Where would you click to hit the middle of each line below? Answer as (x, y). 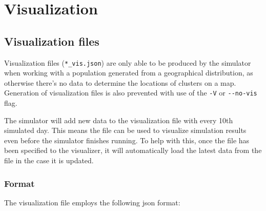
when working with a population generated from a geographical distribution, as (129, 73)
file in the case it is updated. (49, 160)
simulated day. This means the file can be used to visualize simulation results (125, 130)
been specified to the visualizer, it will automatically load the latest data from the (133, 150)
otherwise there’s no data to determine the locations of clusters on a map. (120, 82)
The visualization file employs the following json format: (92, 202)
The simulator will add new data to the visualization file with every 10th (119, 120)
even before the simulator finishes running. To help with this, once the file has (127, 140)
